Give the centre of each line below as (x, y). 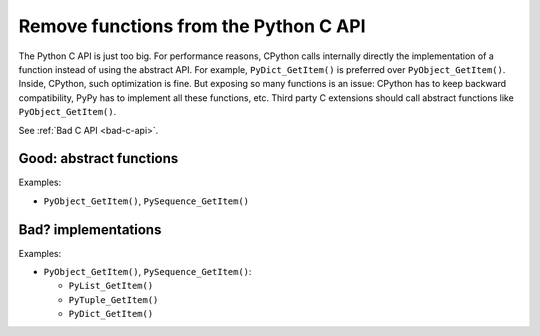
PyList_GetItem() (111, 286)
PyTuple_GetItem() (113, 299)
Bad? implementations (90, 229)
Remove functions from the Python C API (192, 26)
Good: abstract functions (98, 158)
